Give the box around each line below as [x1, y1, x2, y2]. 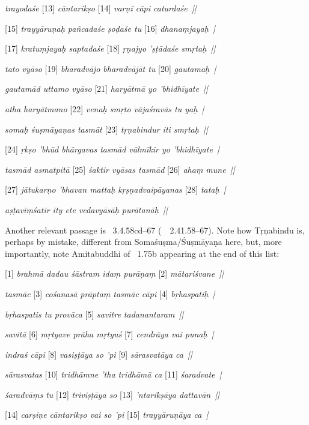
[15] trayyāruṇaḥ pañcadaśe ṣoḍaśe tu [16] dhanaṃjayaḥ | [5, 22, 215, 34]
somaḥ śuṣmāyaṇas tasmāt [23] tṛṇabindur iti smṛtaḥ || [5, 122, 208, 135]
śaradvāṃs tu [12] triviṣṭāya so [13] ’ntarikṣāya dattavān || [5, 388, 220, 400]
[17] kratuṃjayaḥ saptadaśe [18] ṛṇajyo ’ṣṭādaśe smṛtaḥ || [5, 42, 216, 55]
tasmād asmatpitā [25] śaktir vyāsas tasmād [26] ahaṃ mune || [5, 163, 235, 175]
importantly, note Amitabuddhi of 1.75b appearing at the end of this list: [5, 247, 280, 259]
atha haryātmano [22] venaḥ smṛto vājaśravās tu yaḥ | [5, 102, 204, 115]
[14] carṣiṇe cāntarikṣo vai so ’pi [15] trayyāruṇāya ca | [5, 408, 209, 421]
